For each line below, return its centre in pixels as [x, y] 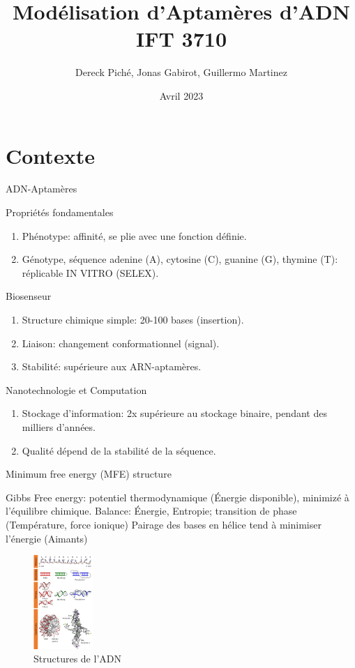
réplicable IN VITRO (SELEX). [90, 272]
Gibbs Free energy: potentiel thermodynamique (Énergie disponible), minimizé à [177, 497]
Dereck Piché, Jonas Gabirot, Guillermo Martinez [181, 72]
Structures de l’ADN [77, 659]
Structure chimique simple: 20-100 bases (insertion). [133, 319]
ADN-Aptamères [41, 189]
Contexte [50, 155]
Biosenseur [29, 296]
